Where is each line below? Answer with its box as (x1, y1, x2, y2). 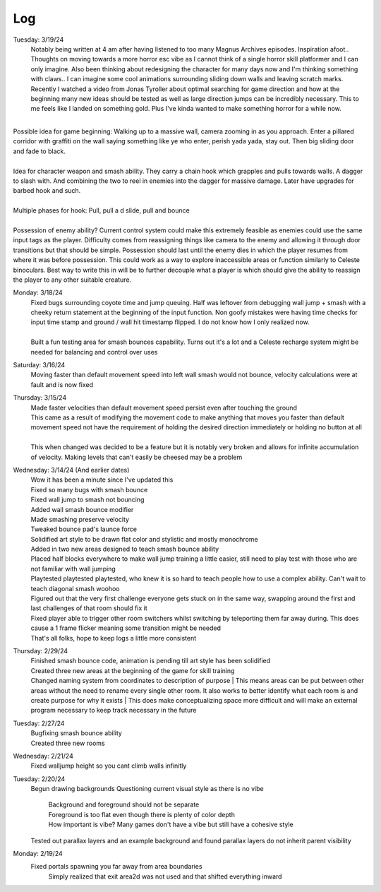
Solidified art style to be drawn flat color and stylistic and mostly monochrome (30, 535, 258, 543)
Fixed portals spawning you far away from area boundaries (30, 862, 202, 871)
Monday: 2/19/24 (13, 850, 63, 858)
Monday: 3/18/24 (13, 288, 63, 297)
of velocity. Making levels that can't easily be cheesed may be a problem (30, 453, 243, 461)
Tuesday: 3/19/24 (13, 35, 64, 44)
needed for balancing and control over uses (30, 347, 158, 356)
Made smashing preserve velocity (30, 515, 130, 523)
